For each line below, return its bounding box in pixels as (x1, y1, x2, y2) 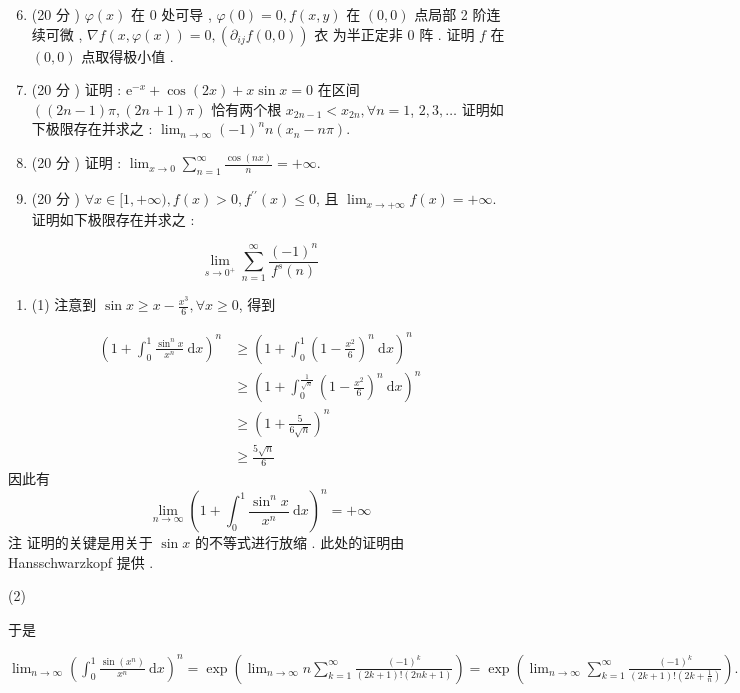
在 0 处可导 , (130, 4, 212, 24)
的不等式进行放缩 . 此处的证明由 (194, 532, 405, 553)
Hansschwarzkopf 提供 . (8, 551, 154, 572)
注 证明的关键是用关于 (8, 532, 153, 553)
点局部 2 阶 (414, 4, 487, 24)
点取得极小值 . (81, 45, 174, 66)
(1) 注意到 (31, 294, 97, 315)
